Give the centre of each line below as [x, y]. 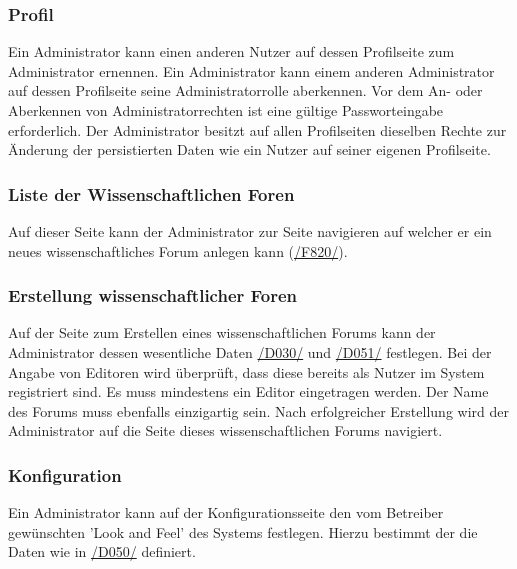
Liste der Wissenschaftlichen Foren [151, 193]
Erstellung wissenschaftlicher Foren [153, 295]
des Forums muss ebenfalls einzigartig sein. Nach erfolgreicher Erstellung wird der [258, 410]
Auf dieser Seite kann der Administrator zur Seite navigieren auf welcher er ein [250, 231]
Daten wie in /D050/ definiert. [102, 551]
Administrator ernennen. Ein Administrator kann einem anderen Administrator [251, 70]
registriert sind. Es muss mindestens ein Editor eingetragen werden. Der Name [248, 391]
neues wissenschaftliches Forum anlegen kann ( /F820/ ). [178, 250]
